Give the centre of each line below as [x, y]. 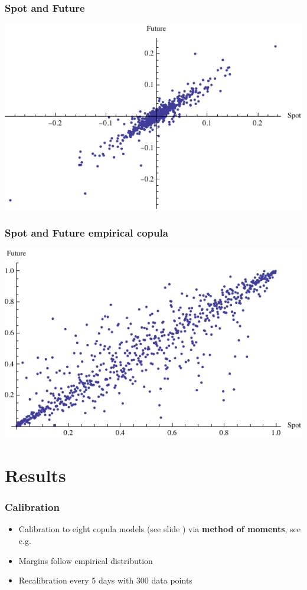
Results [35, 475]
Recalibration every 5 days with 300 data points [105, 580]
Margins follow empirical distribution [86, 560]
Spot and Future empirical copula [86, 233]
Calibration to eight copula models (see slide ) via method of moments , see [160, 529]
